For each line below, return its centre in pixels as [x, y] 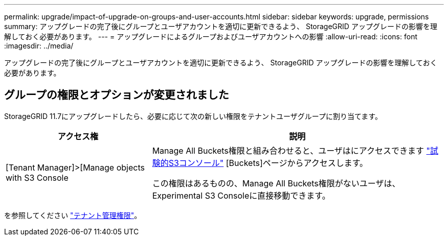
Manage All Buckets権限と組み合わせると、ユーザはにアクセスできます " [291, 150]
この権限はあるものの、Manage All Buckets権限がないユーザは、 [276, 183]
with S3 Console [37, 177]
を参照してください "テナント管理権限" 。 [73, 215]
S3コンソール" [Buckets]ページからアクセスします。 [268, 163]
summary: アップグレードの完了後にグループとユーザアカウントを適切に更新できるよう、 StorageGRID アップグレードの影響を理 [221, 26]
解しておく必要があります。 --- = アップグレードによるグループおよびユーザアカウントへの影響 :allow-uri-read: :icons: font [211, 37]
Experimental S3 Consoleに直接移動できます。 [241, 195]
